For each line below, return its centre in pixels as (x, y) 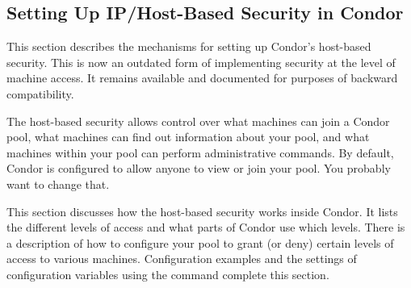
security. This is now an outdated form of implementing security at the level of (201, 62)
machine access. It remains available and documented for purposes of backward (202, 78)
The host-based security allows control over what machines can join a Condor (198, 121)
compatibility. (40, 93)
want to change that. (58, 184)
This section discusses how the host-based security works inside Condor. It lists (202, 211)
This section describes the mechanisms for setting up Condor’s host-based (189, 46)
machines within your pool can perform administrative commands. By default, (200, 152)
